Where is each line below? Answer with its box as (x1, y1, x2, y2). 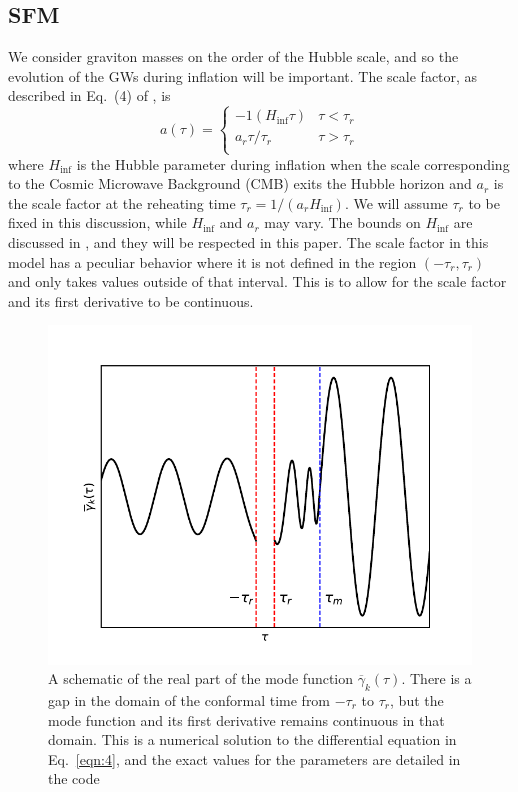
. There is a (401, 668, 472, 689)
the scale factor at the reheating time (8, 192, 236, 213)
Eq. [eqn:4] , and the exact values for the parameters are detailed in (48, 748, 461, 769)
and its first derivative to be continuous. (8, 290, 254, 311)
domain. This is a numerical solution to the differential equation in (48, 729, 457, 750)
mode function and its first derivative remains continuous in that (48, 709, 445, 730)
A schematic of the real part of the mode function (48, 668, 354, 689)
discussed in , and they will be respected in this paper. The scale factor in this (8, 231, 489, 252)
